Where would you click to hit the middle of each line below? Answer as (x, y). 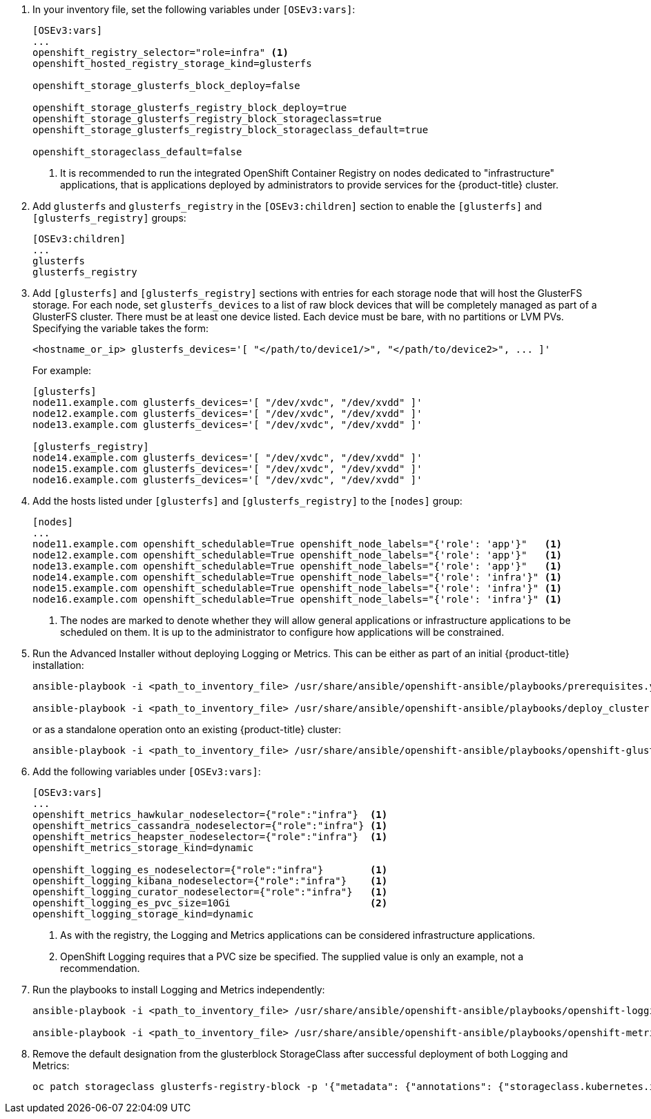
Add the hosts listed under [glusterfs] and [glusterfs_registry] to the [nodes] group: (247, 501)
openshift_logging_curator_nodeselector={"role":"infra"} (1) (210, 892)
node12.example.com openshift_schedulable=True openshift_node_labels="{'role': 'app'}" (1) (298, 555)
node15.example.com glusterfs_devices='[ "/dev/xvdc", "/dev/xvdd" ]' (227, 469)
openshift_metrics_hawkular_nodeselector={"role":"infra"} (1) (210, 815)
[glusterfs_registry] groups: (109, 218)
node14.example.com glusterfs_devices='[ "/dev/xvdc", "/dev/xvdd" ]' (227, 458)
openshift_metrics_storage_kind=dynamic (143, 848)
